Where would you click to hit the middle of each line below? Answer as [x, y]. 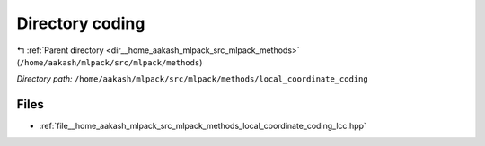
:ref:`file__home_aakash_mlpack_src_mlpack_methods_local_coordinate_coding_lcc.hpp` [203, 126]
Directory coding [81, 23]
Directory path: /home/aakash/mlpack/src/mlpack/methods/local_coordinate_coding [192, 79]
